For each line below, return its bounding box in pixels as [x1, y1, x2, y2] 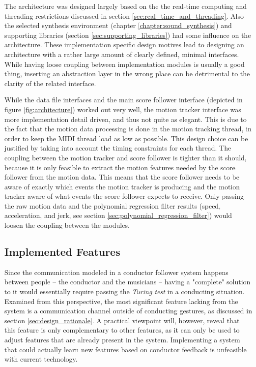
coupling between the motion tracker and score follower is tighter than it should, [4, 152, 247, 162]
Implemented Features [4, 244, 120, 259]
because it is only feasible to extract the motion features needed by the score [4, 162, 235, 172]
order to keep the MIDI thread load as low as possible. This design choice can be [4, 133, 248, 143]
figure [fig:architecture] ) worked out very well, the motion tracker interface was [4, 104, 241, 114]
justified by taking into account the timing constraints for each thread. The [4, 143, 231, 153]
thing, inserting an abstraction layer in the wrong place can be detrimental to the [4, 68, 250, 79]
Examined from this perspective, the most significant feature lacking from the [4, 296, 238, 306]
